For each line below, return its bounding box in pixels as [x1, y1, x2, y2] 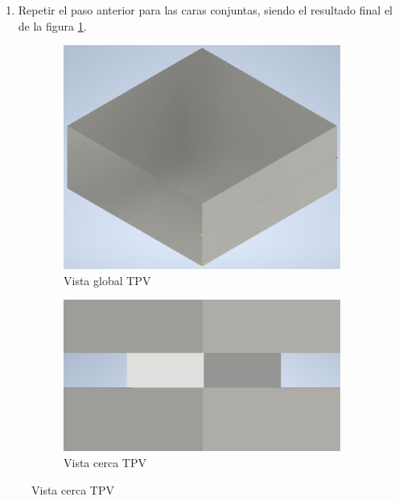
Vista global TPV [64, 271, 151, 288]
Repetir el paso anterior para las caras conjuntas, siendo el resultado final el [18, 2, 393, 18]
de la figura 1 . [18, 17, 87, 34]
